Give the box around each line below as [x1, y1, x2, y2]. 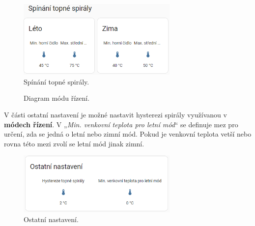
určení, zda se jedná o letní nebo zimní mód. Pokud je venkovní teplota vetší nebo [4, 129, 252, 139]
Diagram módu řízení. [24, 93, 90, 103]
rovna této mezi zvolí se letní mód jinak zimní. [4, 138, 144, 148]
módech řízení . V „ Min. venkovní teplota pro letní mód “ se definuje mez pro [4, 119, 238, 129]
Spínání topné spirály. [24, 76, 89, 86]
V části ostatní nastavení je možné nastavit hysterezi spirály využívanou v [4, 109, 227, 119]
